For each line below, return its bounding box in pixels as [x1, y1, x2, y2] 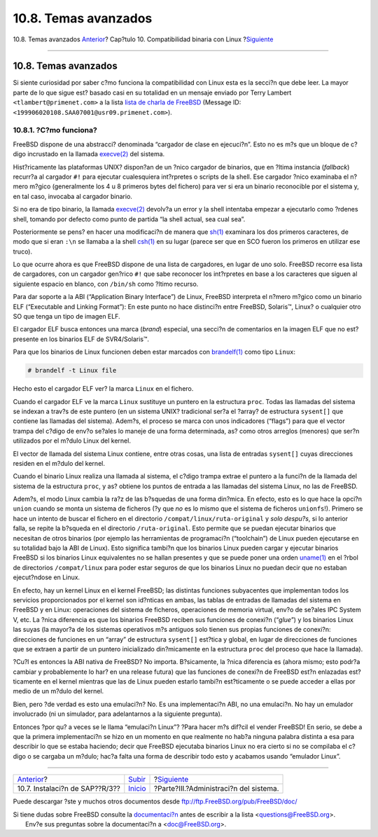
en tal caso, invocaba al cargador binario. [13, 192, 133, 200]
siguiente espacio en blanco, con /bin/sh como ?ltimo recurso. [13, 279, 199, 288]
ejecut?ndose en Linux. [13, 573, 80, 581]
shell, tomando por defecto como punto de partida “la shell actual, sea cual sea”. [13, 214, 246, 223]
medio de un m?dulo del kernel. [13, 687, 104, 696]
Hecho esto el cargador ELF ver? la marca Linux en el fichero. [13, 385, 194, 393]
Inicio [128, 784, 146, 794]
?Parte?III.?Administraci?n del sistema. [153, 784, 279, 794]
